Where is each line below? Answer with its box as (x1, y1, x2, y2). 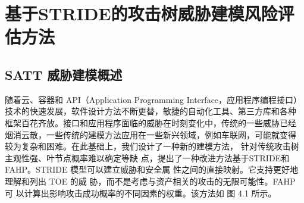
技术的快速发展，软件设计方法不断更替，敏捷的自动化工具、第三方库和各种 (5, 105, 296, 117)
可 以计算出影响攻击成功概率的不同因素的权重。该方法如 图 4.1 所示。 (5, 186, 277, 199)
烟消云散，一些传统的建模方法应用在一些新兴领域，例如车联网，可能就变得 (5, 128, 296, 140)
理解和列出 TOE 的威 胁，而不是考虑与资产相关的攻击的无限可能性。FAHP (5, 174, 296, 187)
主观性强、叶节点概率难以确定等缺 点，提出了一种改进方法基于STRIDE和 (5, 151, 290, 164)
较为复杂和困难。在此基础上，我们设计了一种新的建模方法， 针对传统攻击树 (5, 140, 299, 152)
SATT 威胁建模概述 (5, 65, 123, 83)
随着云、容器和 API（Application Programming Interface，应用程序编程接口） (5, 93, 302, 105)
